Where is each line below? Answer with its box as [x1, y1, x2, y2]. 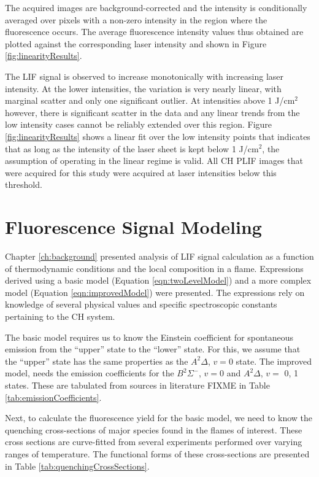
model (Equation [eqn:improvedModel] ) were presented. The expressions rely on [5, 285, 305, 298]
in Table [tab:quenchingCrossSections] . [5, 459, 150, 472]
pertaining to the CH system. [5, 310, 115, 322]
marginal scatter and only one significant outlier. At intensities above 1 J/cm [5, 94, 295, 107]
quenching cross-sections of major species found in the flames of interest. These [5, 423, 302, 436]
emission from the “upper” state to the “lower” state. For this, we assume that [5, 343, 301, 355]
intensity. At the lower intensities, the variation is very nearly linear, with [5, 82, 282, 95]
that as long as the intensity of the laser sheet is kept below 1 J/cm [5, 142, 259, 155]
